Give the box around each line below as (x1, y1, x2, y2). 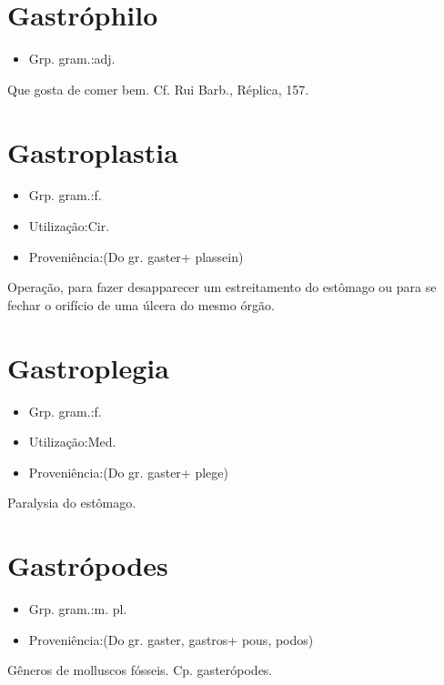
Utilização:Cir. (28, 217, 110, 236)
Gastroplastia (7, 133, 178, 170)
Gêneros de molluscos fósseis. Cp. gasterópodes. (7, 660, 273, 680)
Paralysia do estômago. (7, 493, 136, 512)
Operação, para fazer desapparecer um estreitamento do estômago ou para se (7, 277, 437, 297)
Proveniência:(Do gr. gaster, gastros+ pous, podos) (28, 630, 314, 649)
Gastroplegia (7, 348, 169, 386)
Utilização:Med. (28, 432, 116, 451)
